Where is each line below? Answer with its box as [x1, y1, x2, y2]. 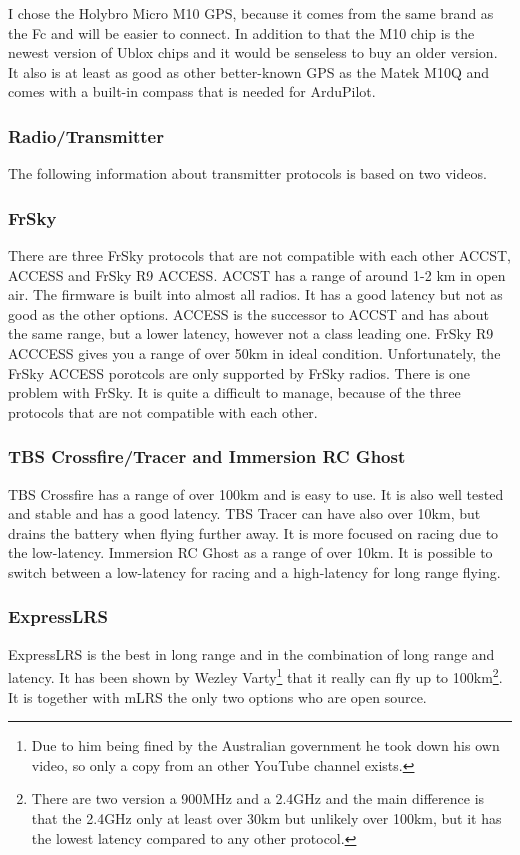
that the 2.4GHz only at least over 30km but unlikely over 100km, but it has [31, 807, 502, 828]
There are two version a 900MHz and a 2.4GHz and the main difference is [31, 788, 485, 809]
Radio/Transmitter [8, 123, 164, 148]
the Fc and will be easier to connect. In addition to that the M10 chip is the [8, 22, 475, 43]
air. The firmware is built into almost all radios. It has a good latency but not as [8, 284, 503, 305]
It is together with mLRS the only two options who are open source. [8, 686, 427, 707]
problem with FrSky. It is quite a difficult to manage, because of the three [8, 382, 461, 403]
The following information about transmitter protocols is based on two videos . [8, 163, 487, 184]
